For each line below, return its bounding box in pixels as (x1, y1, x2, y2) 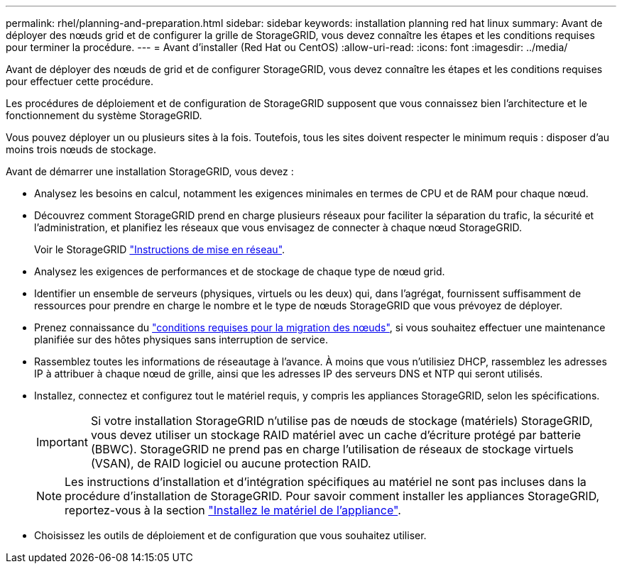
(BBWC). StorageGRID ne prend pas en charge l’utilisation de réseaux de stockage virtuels (90, 442, 574, 456)
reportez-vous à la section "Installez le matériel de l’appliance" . (65, 503, 401, 517)
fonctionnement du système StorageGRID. (6, 109, 202, 121)
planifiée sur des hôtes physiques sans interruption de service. (34, 333, 328, 346)
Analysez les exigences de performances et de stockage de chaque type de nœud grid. (34, 265, 445, 277)
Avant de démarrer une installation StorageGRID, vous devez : (6, 165, 294, 177)
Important (36, 435, 88, 449)
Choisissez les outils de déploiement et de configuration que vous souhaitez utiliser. (34, 529, 427, 541)
